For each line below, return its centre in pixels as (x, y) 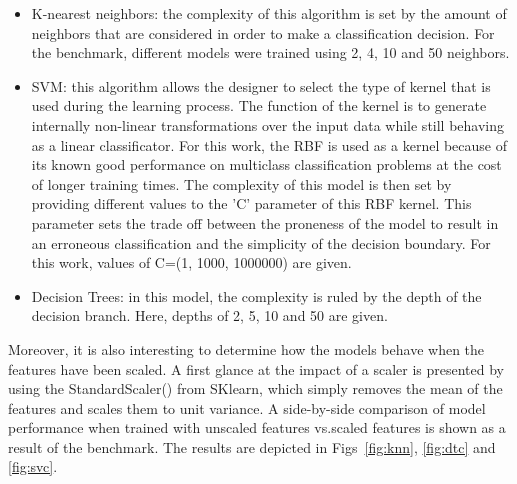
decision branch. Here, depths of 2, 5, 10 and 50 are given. (209, 315)
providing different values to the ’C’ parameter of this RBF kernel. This (251, 203)
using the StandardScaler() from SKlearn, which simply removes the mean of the (255, 388)
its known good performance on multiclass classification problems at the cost (266, 164)
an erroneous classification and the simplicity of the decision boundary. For (261, 242)
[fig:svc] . (33, 466)
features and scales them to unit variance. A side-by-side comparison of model (247, 407)
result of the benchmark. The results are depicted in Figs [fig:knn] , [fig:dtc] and (252, 446)
